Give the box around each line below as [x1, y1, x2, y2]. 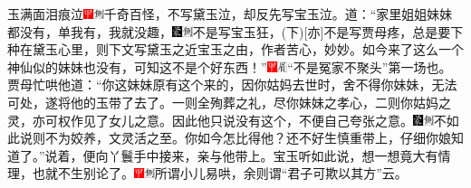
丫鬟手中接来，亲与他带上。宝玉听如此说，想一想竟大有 [108, 146, 438, 164]
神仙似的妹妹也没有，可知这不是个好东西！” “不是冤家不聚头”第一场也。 [7, 57, 452, 76]
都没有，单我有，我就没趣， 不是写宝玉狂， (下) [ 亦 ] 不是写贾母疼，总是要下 [7, 22, 464, 41]
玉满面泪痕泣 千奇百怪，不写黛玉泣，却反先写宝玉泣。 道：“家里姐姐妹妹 [7, 5, 453, 23]
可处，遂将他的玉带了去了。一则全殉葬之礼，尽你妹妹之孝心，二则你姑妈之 [7, 92, 451, 111]
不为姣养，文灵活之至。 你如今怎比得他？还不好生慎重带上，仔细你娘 [44, 128, 451, 147]
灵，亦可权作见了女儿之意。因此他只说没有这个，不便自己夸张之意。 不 [7, 110, 447, 129]
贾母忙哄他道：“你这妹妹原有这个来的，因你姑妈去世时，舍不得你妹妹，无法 [7, 75, 457, 94]
